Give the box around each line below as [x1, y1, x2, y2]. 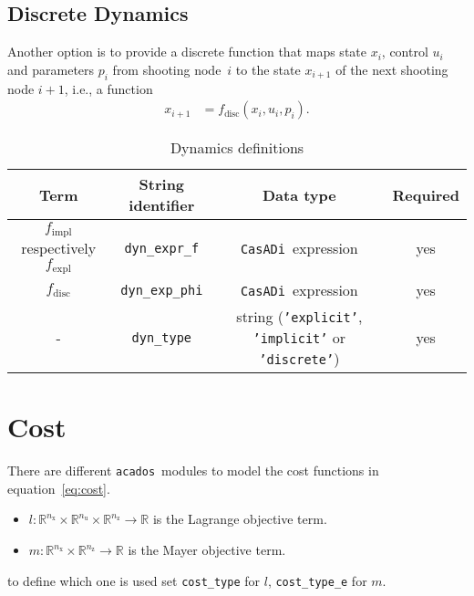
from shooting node [112, 59, 222, 78]
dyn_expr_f [124, 240, 200, 256]
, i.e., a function [64, 78, 153, 98]
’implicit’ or [252, 327, 346, 349]
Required [392, 183, 459, 205]
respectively [21, 237, 97, 259]
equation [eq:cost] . [7, 478, 110, 497]
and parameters [7, 59, 95, 78]
